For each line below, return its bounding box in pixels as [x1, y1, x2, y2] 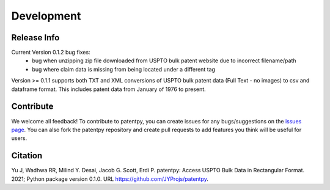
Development [11, 9, 81, 23]
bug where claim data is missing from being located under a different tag [32, 65, 216, 73]
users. [11, 134, 28, 142]
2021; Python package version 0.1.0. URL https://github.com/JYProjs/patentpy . [11, 175, 209, 183]
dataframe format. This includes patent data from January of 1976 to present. [11, 86, 206, 93]
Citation [11, 150, 43, 161]
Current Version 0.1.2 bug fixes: [11, 49, 91, 56]
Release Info [11, 32, 60, 43]
